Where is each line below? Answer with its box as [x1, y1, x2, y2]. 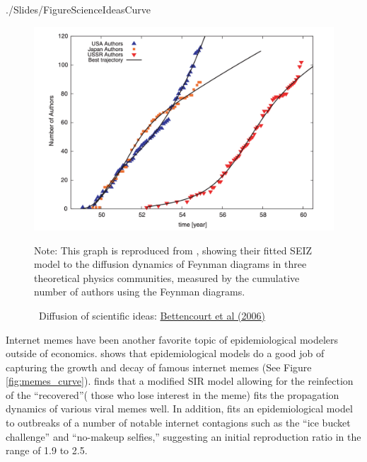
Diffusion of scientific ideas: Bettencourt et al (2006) [38, 308, 265, 322]
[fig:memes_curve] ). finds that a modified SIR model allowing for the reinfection [6, 373, 354, 388]
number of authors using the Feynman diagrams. [34, 284, 245, 299]
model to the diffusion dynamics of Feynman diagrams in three [34, 257, 307, 271]
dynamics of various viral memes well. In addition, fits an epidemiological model [6, 401, 353, 416]
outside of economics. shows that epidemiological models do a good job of [6, 346, 325, 361]
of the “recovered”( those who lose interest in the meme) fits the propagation [6, 387, 339, 402]
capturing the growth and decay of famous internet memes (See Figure [6, 359, 312, 374]
